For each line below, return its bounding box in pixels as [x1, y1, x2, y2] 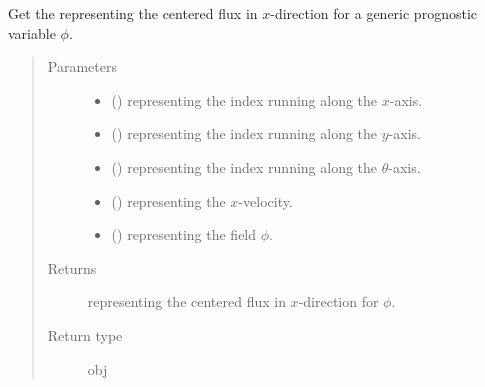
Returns [47, 257, 97, 278]
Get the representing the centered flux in [8, 3, 258, 23]
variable [8, 22, 56, 43]
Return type [47, 324, 123, 345]
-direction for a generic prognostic [270, 3, 477, 23]
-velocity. [238, 190, 293, 211]
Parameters [47, 56, 117, 77]
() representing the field [111, 224, 257, 245]
